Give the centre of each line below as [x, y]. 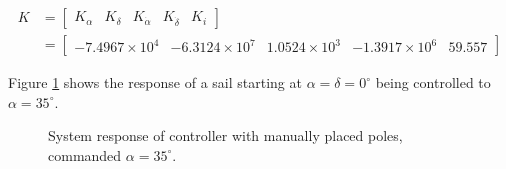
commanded [85, 154]
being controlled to [433, 82]
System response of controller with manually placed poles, [225, 135]
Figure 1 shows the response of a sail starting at [155, 82]
